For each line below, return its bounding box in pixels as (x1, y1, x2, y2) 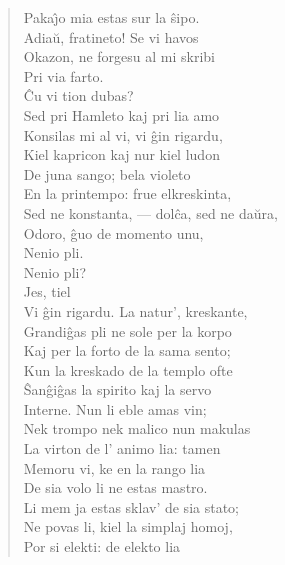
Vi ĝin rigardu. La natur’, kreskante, (23, 300, 248, 321)
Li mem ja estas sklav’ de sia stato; (23, 496, 239, 517)
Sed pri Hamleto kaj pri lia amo (23, 104, 220, 125)
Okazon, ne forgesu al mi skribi (23, 46, 215, 67)
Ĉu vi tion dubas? (23, 85, 134, 106)
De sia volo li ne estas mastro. (23, 477, 208, 498)
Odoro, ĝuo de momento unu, (23, 222, 204, 243)
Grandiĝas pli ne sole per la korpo (23, 320, 232, 341)
